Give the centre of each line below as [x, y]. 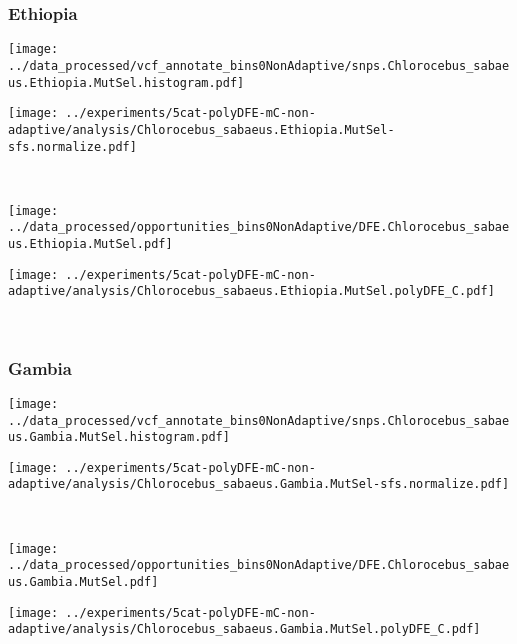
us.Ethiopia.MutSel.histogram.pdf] [126, 82]
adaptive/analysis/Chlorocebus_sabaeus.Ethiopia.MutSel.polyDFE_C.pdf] [251, 291]
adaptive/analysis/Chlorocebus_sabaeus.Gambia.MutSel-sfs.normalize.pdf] [259, 484]
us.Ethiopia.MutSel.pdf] [90, 244]
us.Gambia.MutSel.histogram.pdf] [119, 437]
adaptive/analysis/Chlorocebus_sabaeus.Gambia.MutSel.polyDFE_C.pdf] [244, 629]
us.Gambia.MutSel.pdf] [83, 582]
